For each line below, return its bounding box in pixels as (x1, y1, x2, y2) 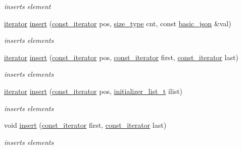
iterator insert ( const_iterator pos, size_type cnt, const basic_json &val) (4, 18, 231, 28)
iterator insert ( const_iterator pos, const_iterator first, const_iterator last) (4, 52, 238, 62)
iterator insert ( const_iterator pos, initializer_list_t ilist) (4, 85, 183, 96)
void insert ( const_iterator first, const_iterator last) (4, 120, 167, 130)
